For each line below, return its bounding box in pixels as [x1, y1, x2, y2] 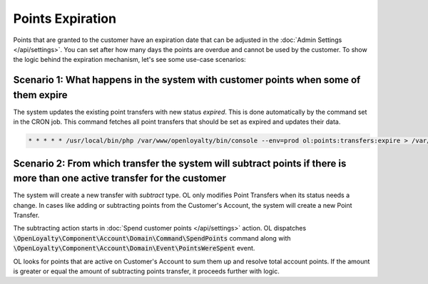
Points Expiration [13, 11, 117, 26]
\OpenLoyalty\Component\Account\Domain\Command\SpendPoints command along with [13, 233, 292, 242]
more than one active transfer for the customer [13, 172, 226, 184]
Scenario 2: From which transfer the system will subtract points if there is [13, 157, 347, 169]
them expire [13, 89, 68, 101]
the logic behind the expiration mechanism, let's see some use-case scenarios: [13, 56, 246, 64]
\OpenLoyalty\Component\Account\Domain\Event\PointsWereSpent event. [13, 244, 255, 253]
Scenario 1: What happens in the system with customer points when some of [13, 74, 361, 86]
